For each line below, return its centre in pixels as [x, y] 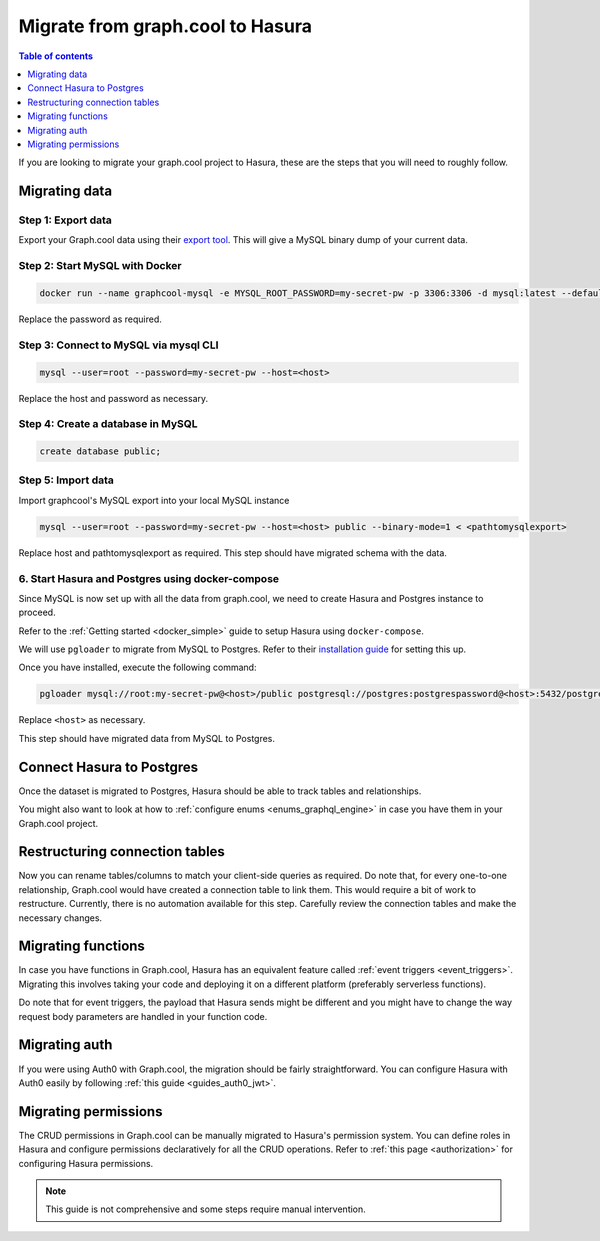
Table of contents [56, 56]
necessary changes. [60, 917]
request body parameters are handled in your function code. [143, 1016]
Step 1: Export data [65, 220]
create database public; [100, 451]
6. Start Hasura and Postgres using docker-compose [149, 578]
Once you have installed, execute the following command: [137, 667]
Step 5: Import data [66, 480]
